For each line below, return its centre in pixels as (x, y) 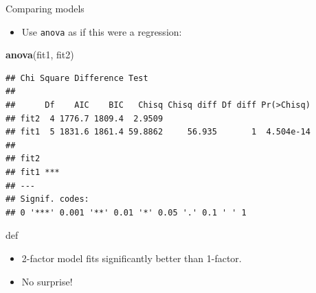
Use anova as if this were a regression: (102, 31)
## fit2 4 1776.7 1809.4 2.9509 (84, 118)
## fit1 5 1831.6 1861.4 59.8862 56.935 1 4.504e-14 (158, 132)
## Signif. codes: (47, 199)
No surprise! (47, 281)
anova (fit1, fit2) (40, 55)
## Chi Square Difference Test (77, 78)
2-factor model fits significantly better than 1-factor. (132, 258)
